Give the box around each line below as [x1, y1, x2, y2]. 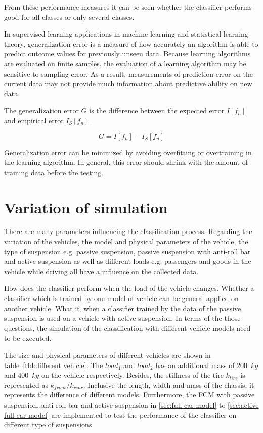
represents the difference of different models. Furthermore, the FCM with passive [4, 389, 255, 400]
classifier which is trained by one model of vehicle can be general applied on [4, 293, 239, 303]
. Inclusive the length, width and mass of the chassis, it [83, 379, 254, 390]
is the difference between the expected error [89, 105, 225, 116]
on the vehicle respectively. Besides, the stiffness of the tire [41, 370, 224, 380]
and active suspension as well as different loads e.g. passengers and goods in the [4, 256, 251, 267]
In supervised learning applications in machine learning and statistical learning [4, 28, 248, 39]
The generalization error [4, 105, 79, 116]
